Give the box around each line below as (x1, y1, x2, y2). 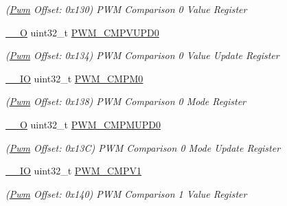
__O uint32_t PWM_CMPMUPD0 (5, 117, 161, 131)
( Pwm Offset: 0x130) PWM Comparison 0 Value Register (5, 2, 247, 16)
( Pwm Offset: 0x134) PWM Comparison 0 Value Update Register (5, 48, 279, 62)
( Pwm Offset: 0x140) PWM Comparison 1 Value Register (5, 186, 247, 201)
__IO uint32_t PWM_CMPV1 (5, 163, 141, 178)
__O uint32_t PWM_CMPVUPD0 (5, 25, 159, 39)
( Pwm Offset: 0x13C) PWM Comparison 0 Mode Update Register (5, 140, 281, 154)
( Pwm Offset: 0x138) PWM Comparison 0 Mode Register (5, 94, 246, 108)
